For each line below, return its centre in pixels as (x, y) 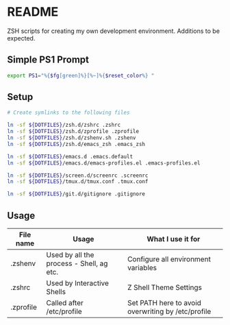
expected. (21, 38)
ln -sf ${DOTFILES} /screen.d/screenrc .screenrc (78, 176)
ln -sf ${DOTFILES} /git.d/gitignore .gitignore (76, 194)
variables (142, 268)
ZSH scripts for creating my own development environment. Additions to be (114, 31)
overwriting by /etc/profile (169, 311)
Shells (56, 292)
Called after (65, 303)
